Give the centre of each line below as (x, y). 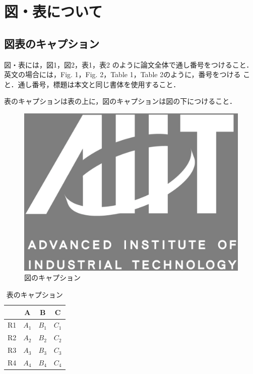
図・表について (53, 11)
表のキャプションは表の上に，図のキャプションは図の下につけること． (120, 101)
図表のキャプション (52, 43)
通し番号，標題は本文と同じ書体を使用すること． (99, 84)
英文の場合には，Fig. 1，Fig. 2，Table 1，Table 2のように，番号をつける (122, 74)
